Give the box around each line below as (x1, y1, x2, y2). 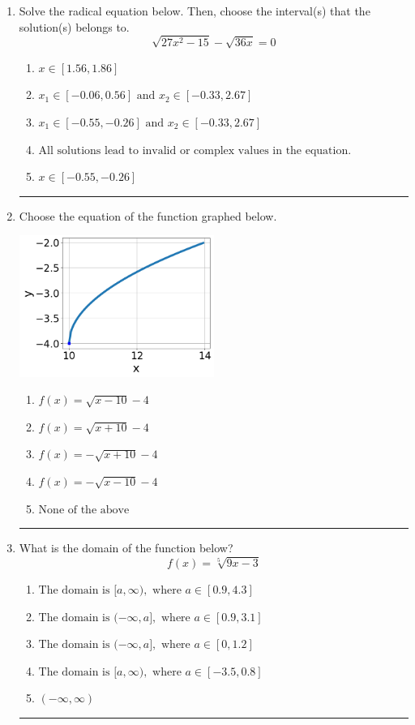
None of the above (38, 504, 130, 516)
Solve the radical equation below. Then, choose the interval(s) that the (19, 2, 370, 19)
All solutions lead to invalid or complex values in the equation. (38, 144, 352, 157)
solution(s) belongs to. (19, 18, 130, 35)
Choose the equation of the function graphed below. (19, 207, 277, 224)
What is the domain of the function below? (19, 539, 233, 556)
